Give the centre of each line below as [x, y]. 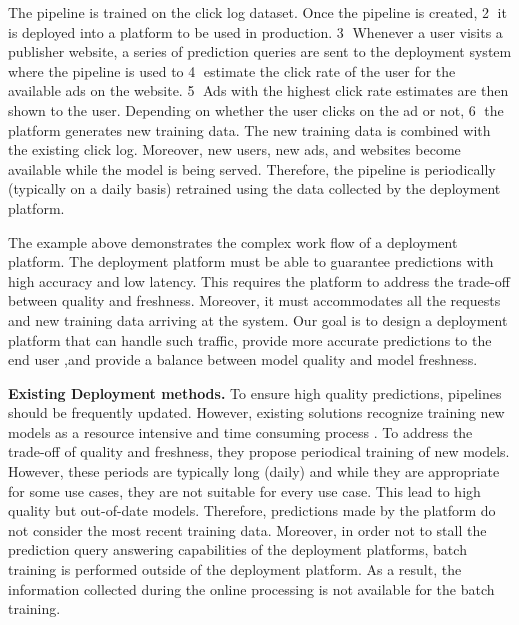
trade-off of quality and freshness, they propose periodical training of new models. [259, 451]
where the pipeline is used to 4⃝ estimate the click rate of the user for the [232, 70]
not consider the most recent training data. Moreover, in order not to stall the [247, 529]
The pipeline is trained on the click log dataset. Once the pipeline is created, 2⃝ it [257, 12]
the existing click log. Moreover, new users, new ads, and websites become [234, 149]
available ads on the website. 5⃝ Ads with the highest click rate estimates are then [258, 90]
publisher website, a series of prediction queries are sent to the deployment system [260, 51]
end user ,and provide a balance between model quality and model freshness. [243, 359]
